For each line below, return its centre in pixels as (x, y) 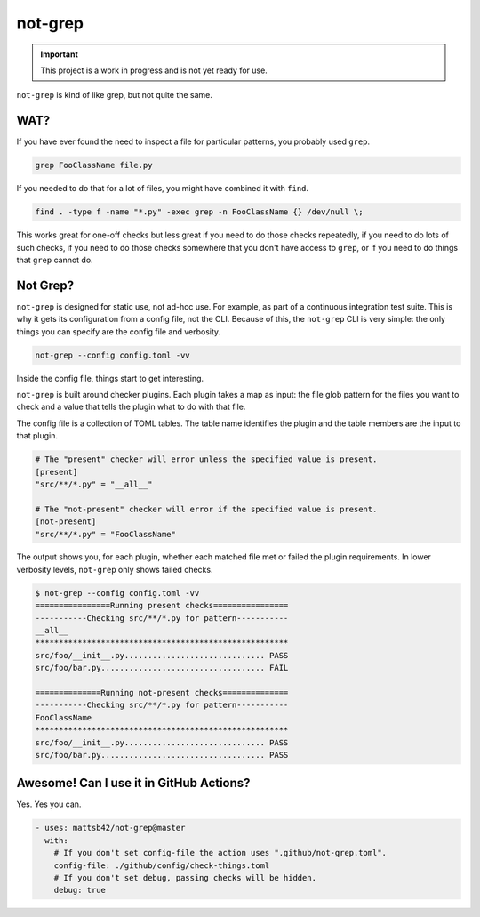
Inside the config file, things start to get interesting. (110, 378)
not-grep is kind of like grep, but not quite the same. (115, 95)
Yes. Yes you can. (49, 804)
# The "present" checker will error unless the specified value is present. (206, 459)
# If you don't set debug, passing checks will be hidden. (185, 877)
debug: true (80, 890)
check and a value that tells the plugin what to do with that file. (131, 407)
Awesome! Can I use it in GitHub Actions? (133, 783)
